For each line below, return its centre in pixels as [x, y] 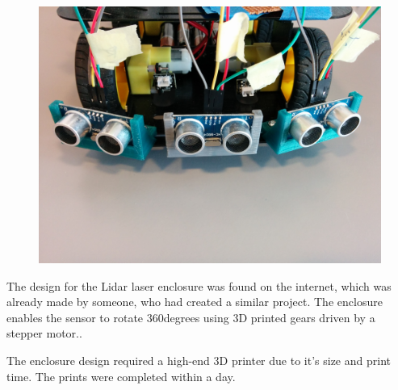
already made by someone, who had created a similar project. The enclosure [195, 302]
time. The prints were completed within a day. [121, 376]
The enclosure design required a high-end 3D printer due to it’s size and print [199, 360]
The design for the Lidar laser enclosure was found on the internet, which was [199, 285]
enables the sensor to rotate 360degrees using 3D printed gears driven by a [191, 317]
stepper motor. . [44, 333]
